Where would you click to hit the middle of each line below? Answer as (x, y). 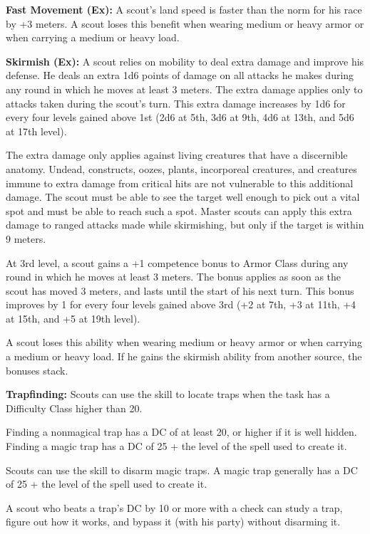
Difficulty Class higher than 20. (74, 408)
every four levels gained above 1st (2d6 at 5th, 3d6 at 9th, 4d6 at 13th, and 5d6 (180, 117)
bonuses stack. (37, 370)
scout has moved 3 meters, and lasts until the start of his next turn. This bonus (180, 290)
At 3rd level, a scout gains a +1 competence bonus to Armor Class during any (177, 262)
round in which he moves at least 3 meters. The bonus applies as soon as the (174, 277)
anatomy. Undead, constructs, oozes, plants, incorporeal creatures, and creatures (181, 168)
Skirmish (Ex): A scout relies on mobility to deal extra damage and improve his (185, 61)
